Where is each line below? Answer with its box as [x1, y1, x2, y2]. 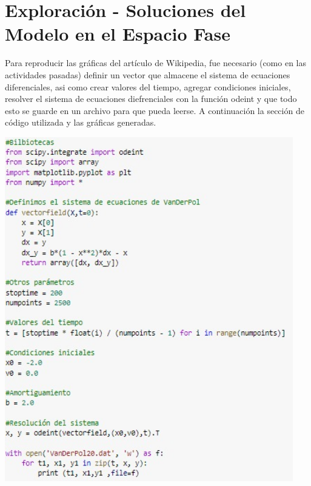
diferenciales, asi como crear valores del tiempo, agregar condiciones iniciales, [5, 80, 291, 93]
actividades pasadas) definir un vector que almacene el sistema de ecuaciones [5, 68, 290, 81]
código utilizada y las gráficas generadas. [5, 116, 156, 129]
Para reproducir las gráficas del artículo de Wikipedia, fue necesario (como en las [5, 56, 306, 69]
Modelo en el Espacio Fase [5, 21, 230, 46]
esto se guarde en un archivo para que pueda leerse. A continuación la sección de [5, 104, 304, 116]
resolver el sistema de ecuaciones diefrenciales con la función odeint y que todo [5, 92, 297, 105]
